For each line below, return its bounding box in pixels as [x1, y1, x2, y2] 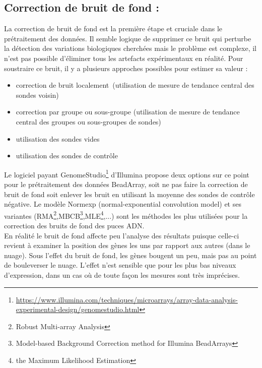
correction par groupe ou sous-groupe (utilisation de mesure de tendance [16, 106, 240, 117]
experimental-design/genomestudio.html [16, 304, 140, 315]
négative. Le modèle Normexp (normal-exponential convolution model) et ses [4, 199, 241, 209]
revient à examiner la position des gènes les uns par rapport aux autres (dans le [4, 240, 250, 251]
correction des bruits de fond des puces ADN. [4, 220, 145, 231]
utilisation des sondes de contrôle [16, 150, 118, 161]
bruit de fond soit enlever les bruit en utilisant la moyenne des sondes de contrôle [4, 189, 255, 199]
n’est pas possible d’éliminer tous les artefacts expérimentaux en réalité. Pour [4, 52, 243, 63]
